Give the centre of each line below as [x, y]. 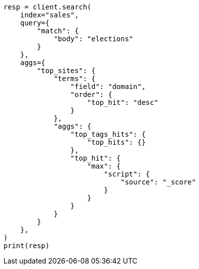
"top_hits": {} [116, 142]
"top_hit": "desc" [123, 102]
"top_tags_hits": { [108, 134]
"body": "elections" [94, 39]
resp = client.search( [48, 7]
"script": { [127, 174]
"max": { [104, 166]
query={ [35, 23]
